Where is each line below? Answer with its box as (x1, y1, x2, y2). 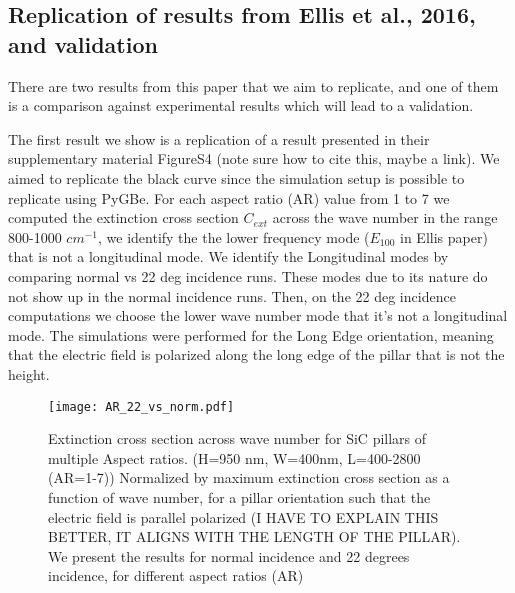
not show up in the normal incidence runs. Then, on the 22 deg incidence (8, 285, 456, 306)
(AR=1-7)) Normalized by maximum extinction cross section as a (48, 467, 450, 488)
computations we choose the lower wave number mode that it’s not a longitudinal (8, 305, 508, 326)
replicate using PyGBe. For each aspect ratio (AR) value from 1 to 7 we (8, 187, 450, 208)
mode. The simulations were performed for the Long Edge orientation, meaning (8, 324, 494, 345)
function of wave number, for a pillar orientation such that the (48, 486, 431, 507)
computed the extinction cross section (8, 207, 239, 228)
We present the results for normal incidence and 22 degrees (48, 545, 410, 566)
